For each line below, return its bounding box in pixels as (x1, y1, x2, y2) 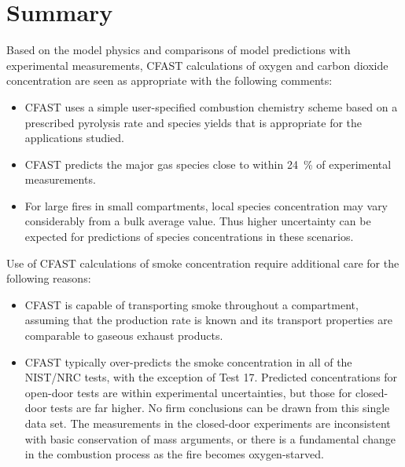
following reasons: (6, 270, 91, 286)
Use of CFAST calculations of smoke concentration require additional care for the (6, 254, 399, 271)
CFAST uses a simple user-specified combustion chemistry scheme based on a (24, 98, 398, 115)
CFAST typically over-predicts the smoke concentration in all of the (24, 353, 352, 370)
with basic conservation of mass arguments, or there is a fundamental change (24, 430, 396, 447)
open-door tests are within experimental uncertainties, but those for (24, 384, 352, 400)
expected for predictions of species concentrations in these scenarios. (24, 228, 354, 245)
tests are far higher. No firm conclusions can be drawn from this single (50, 400, 390, 416)
